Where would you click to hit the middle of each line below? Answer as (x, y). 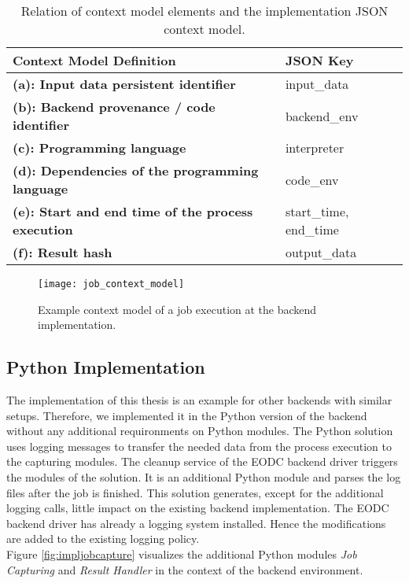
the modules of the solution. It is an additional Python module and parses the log (204, 477)
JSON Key (319, 60)
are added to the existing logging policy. (103, 539)
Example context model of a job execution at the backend (177, 309)
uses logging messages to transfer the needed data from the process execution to (199, 446)
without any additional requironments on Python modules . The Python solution (200, 431)
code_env (312, 179)
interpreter (315, 148)
